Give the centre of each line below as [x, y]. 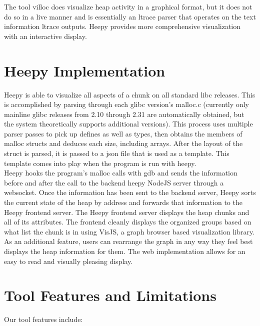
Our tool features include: [43, 319]
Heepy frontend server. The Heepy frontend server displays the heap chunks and [127, 212]
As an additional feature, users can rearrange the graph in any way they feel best [128, 241]
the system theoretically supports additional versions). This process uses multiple [128, 124]
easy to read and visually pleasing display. [68, 261]
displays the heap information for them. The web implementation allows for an [125, 251]
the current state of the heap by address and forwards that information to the [123, 202]
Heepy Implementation [85, 70]
